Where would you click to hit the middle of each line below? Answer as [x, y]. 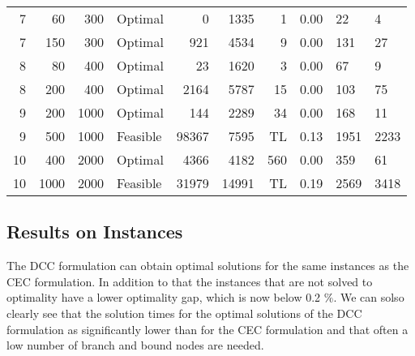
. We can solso [369, 297]
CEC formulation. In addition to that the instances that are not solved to [190, 281]
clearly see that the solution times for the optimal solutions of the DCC [184, 313]
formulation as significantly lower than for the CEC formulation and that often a [207, 329]
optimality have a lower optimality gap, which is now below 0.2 [164, 297]
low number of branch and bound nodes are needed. [135, 345]
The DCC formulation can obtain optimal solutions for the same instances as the [208, 266]
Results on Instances [95, 232]
